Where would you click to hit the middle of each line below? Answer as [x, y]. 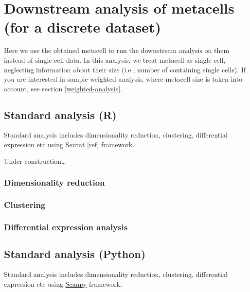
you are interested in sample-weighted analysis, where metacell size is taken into [123, 79]
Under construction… [35, 161]
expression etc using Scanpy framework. [63, 283]
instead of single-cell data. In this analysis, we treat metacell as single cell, [115, 60]
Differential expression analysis [66, 227]
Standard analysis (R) [60, 114]
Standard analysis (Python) [75, 254]
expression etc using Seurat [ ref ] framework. [69, 145]
